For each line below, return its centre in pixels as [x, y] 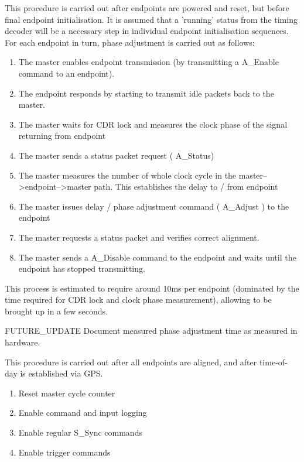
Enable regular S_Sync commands [80, 432]
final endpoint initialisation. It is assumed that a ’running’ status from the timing [151, 19]
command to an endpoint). [66, 73]
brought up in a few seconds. [56, 311]
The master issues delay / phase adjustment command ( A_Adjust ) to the [154, 206]
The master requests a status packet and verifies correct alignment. [139, 237]
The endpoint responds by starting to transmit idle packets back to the [146, 93]
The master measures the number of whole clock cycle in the [127, 175]
